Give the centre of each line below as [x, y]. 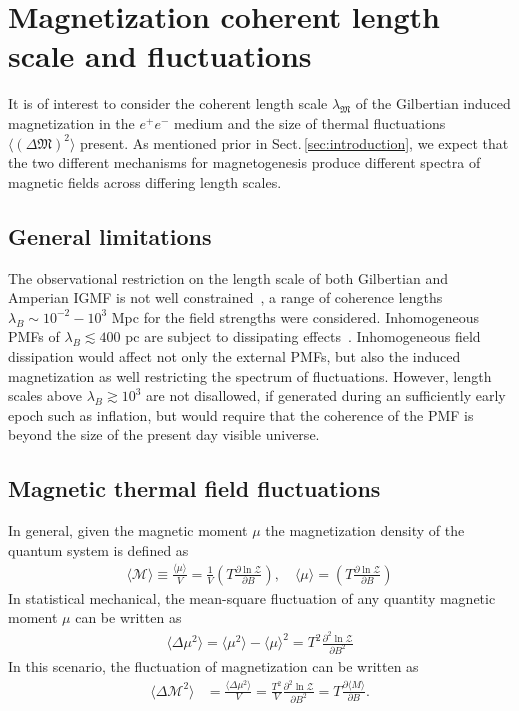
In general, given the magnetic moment [128, 530]
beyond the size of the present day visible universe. [164, 434]
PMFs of [34, 336]
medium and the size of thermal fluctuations [309, 123]
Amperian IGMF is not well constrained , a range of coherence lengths [225, 297]
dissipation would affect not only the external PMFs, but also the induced [234, 356]
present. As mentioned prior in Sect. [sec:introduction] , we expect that [294, 142]
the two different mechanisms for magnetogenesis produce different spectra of [244, 162]
